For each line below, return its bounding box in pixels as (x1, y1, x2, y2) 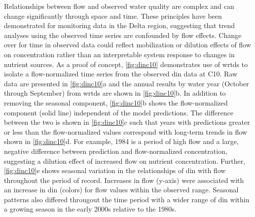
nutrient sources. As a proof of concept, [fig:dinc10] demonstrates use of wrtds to (4, 59, 248, 69)
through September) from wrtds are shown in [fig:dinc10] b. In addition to (4, 88, 226, 98)
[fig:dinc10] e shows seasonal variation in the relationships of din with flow (4, 165, 226, 176)
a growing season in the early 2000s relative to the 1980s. (4, 204, 177, 214)
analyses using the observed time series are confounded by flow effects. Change (4, 30, 242, 40)
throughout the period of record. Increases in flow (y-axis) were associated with (4, 175, 244, 185)
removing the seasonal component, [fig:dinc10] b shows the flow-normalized (4, 97, 228, 108)
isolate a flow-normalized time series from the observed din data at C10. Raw (4, 69, 238, 79)
